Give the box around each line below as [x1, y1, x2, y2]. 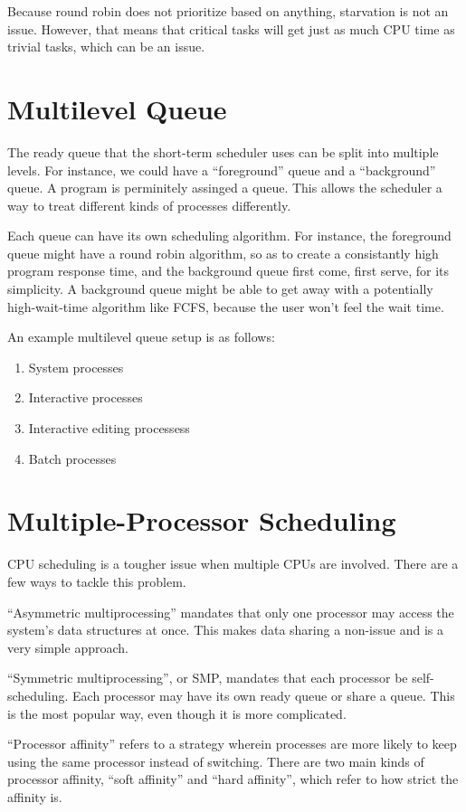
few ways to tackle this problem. [7, 571, 186, 590]
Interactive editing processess [28, 419, 190, 438]
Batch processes [28, 448, 117, 467]
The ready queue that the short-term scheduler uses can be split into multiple [7, 142, 439, 161]
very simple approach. [7, 637, 128, 656]
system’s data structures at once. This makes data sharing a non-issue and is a [7, 620, 443, 639]
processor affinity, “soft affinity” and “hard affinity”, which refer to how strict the [7, 770, 459, 788]
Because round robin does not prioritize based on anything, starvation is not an [7, 2, 449, 20]
